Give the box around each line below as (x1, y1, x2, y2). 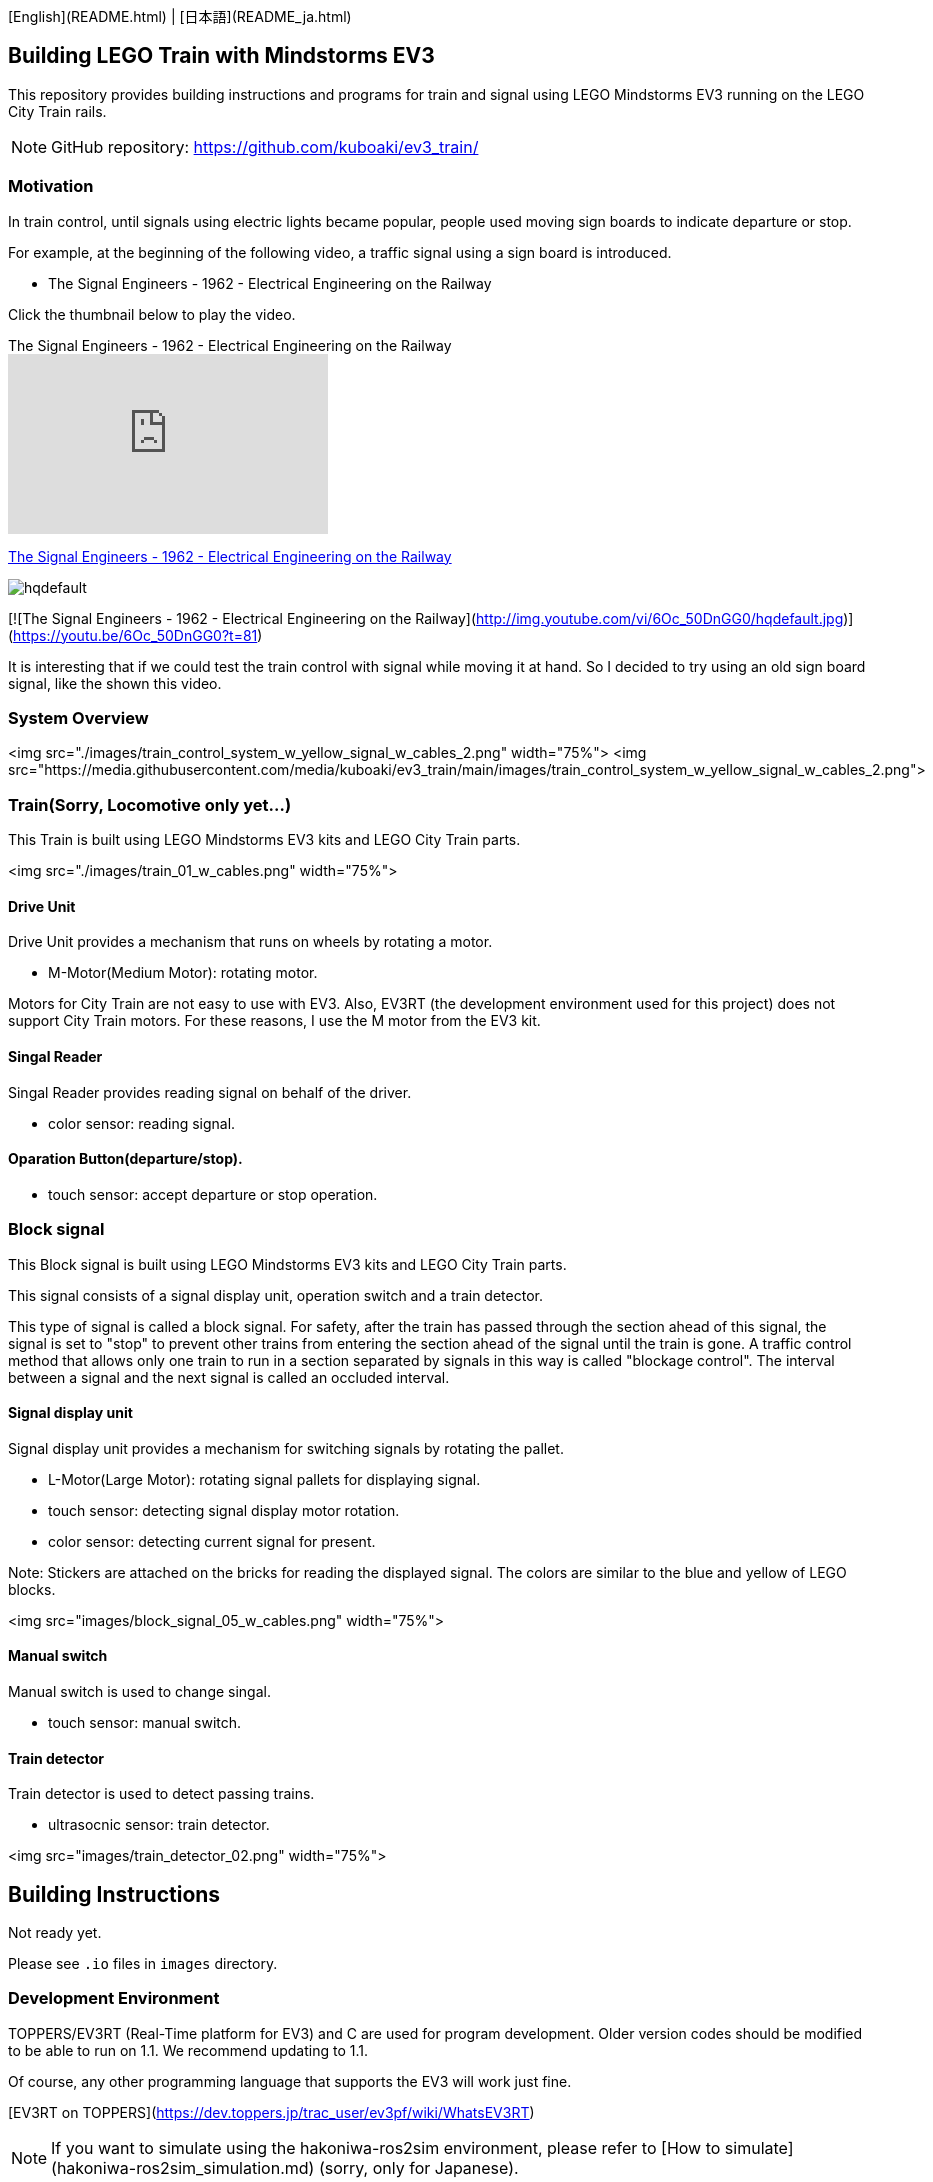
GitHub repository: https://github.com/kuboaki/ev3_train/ (51, 136, 479, 157)
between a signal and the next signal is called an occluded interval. (8, 1368, 450, 1386)
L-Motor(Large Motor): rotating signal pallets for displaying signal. (48, 1470, 481, 1488)
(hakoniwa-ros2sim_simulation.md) (51, 2157, 315, 2178)
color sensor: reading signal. (48, 1114, 236, 1132)
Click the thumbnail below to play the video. (8, 305, 296, 323)
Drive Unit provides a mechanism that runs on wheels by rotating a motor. (8, 933, 493, 951)
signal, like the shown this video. (8, 674, 222, 692)
